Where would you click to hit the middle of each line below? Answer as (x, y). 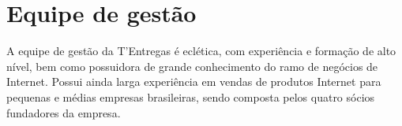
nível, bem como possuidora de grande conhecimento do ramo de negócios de (192, 66)
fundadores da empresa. (64, 112)
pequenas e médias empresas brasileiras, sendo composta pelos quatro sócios (191, 96)
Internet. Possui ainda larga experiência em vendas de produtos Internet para (194, 82)
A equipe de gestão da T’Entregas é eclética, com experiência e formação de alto (201, 51)
